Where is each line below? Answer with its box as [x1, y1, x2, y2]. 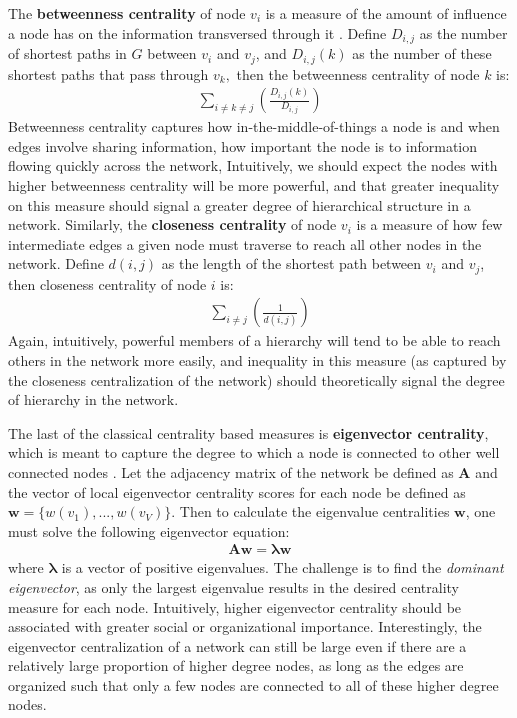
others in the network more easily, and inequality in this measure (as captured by [8, 349, 507, 370]
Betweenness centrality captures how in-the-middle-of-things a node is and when [8, 116, 500, 137]
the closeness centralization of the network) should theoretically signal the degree [8, 369, 505, 390]
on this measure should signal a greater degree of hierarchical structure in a [8, 194, 471, 215]
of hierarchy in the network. [8, 389, 179, 410]
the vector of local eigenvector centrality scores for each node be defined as [8, 481, 466, 502]
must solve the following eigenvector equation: [8, 520, 290, 541]
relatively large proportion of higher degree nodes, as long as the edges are [8, 655, 464, 676]
